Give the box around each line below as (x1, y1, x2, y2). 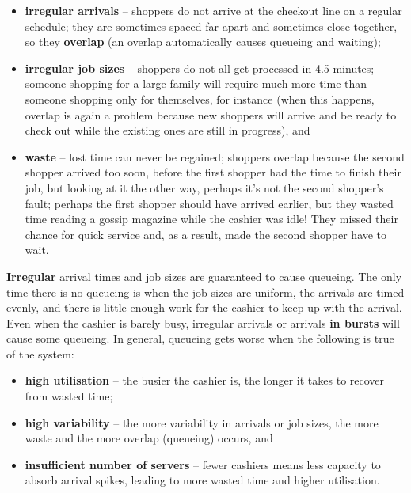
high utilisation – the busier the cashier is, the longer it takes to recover (25, 372, 385, 389)
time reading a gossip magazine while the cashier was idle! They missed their (25, 210, 398, 227)
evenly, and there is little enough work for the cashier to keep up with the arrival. (6, 299, 402, 316)
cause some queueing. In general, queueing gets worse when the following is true (6, 330, 394, 347)
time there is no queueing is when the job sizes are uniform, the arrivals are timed (6, 283, 405, 300)
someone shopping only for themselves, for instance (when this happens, (25, 90, 375, 107)
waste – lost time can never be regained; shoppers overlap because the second (25, 148, 405, 165)
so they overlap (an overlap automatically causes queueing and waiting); (25, 33, 381, 50)
